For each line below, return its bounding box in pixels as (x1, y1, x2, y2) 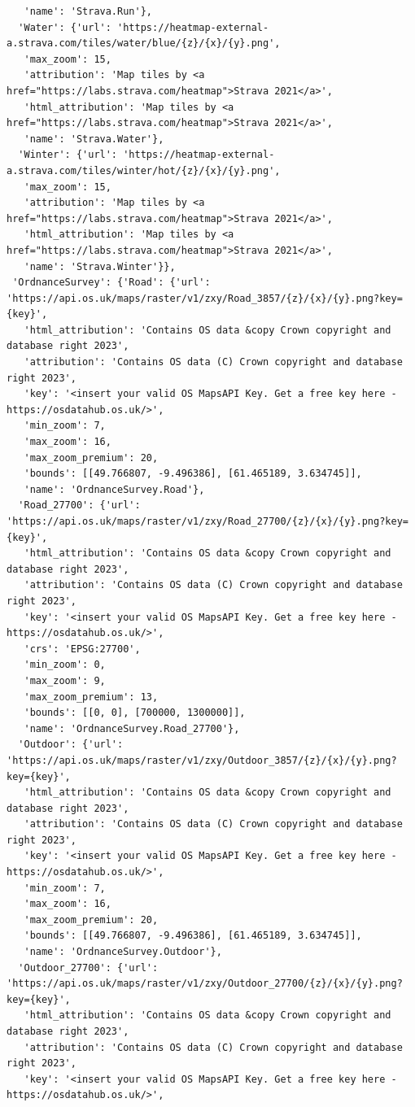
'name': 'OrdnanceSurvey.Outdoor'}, (24, 946, 222, 958)
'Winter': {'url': (18, 149, 118, 161)
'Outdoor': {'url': (18, 739, 124, 751)
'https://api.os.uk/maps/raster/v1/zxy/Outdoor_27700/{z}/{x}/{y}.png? (7, 978, 403, 990)
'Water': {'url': (18, 21, 111, 33)
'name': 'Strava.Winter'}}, (24, 260, 176, 272)
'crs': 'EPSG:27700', (24, 643, 141, 655)
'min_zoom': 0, (24, 659, 106, 671)
